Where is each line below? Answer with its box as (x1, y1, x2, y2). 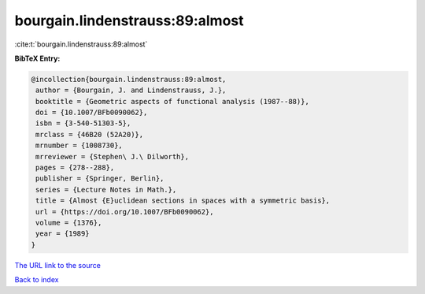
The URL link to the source (14, 260, 102, 270)
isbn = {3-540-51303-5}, (35, 119, 131, 128)
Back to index (14, 275, 59, 285)
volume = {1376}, (35, 218, 102, 227)
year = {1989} (35, 229, 90, 238)
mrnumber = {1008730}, (35, 141, 124, 150)
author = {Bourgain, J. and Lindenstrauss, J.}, (35, 86, 227, 95)
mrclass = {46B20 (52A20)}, (35, 130, 144, 139)
